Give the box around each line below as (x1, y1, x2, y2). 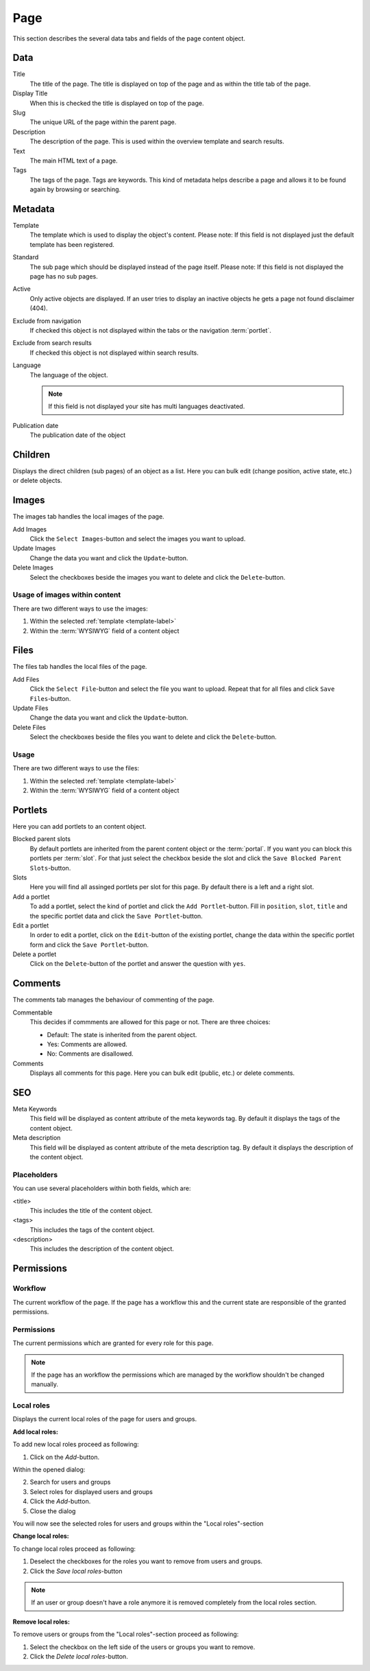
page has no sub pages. (29, 272, 99, 281)
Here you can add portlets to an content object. (12, 822, 147, 831)
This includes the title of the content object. (29, 1206, 153, 1214)
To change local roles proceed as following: (12, 1544, 136, 1553)
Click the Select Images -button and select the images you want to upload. (29, 535, 246, 543)
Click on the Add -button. (29, 1453, 100, 1461)
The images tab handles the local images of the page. (12, 512, 164, 521)
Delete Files (12, 723, 46, 731)
